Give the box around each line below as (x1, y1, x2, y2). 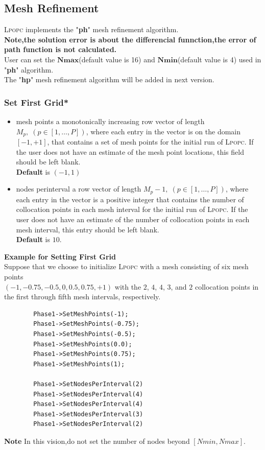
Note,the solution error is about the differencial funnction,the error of (4, 34, 256, 44)
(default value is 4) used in (177, 54, 261, 64)
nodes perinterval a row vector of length (16, 183, 141, 194)
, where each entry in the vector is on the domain (86, 126, 241, 136)
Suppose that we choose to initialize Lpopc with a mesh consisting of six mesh (4, 261, 249, 272)
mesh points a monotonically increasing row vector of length (16, 115, 205, 126)
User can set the (4, 54, 55, 64)
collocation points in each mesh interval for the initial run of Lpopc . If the (16, 204, 248, 215)
